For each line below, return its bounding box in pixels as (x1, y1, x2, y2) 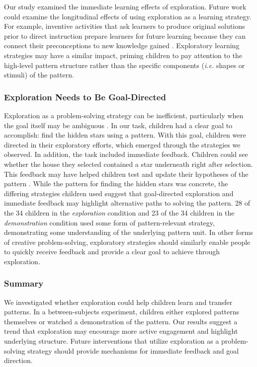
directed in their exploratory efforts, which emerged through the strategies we (4, 139, 241, 149)
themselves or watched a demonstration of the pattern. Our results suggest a (4, 316, 238, 326)
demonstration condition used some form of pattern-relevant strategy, (4, 217, 215, 227)
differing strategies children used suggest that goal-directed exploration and (4, 188, 234, 198)
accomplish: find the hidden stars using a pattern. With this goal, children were (4, 130, 247, 140)
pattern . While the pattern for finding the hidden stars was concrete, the (4, 178, 228, 189)
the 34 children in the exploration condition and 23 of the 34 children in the (4, 207, 235, 218)
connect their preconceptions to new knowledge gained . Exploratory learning (4, 40, 240, 51)
